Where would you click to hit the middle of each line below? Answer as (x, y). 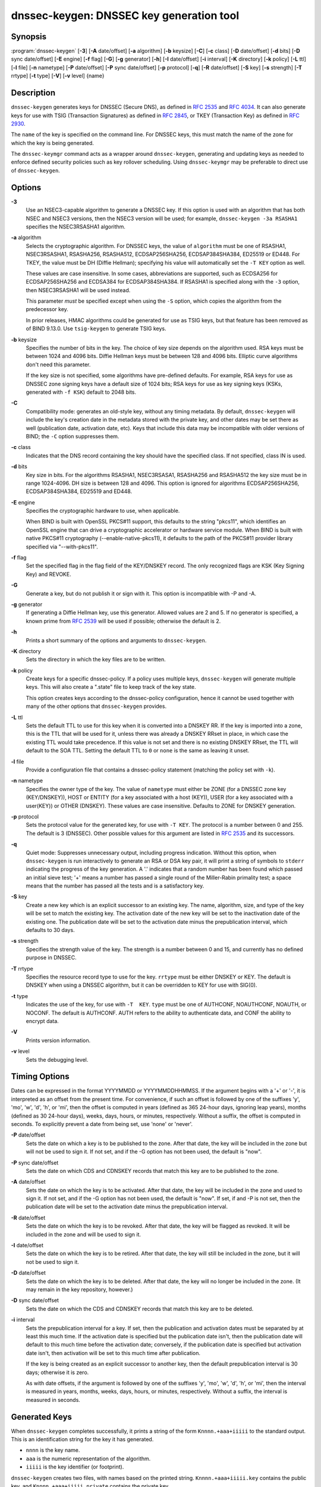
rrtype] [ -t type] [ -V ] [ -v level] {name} (58, 76)
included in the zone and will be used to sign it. (83, 1234)
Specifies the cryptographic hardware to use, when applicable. (103, 511)
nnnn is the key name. (53, 1450)
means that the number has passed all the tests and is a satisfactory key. (115, 886)
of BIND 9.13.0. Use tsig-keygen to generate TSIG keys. (96, 329)
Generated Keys (42, 1417)
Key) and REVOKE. (48, 574)
